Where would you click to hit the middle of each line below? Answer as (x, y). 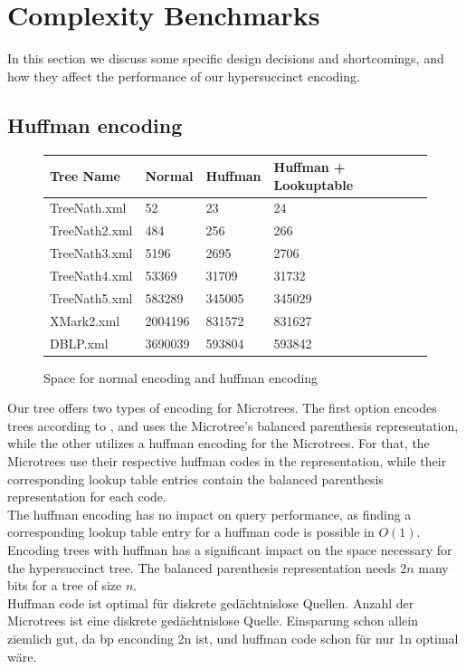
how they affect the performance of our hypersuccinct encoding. (184, 76)
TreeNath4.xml (91, 275)
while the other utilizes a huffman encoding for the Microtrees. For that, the (219, 443)
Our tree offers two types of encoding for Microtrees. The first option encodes (222, 408)
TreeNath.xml (88, 208)
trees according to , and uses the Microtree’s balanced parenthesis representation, (233, 425)
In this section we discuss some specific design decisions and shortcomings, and (226, 58)
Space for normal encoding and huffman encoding (181, 377)
